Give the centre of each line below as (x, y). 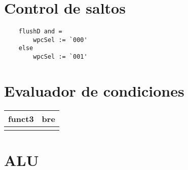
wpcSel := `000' (60, 40)
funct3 (21, 118)
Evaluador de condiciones (94, 90)
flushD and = (40, 32)
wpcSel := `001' (60, 57)
